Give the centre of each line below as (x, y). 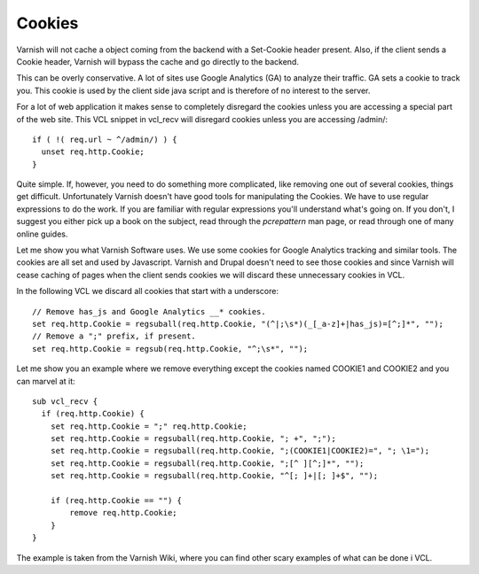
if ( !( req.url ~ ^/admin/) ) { (105, 139)
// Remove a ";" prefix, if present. (114, 336)
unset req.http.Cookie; (93, 152)
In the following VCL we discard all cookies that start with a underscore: (148, 291)
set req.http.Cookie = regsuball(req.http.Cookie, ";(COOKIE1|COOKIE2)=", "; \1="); (240, 451)
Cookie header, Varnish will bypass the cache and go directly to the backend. (157, 61)
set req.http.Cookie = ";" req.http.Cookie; (149, 426)
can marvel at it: (46, 381)
